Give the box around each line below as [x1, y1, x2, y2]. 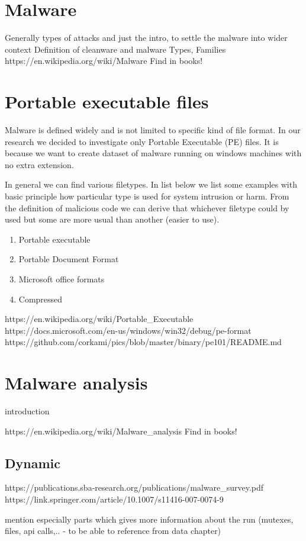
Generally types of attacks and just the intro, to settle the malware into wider [5, 31, 288, 44]
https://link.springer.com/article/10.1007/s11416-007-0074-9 [5, 493, 224, 505]
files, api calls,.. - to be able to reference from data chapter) [5, 524, 221, 537]
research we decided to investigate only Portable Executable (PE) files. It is [5, 135, 279, 147]
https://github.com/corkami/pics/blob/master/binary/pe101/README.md [5, 336, 282, 348]
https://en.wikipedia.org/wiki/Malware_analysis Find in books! [5, 424, 237, 437]
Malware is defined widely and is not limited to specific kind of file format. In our [5, 124, 301, 136]
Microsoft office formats [18, 272, 105, 285]
